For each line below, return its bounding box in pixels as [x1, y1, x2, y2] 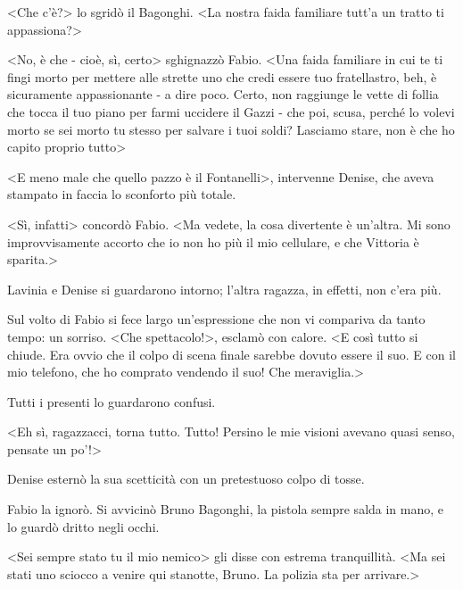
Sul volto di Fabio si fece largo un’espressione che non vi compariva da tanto [7, 310, 426, 328]
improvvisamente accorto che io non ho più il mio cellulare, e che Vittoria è [7, 232, 419, 251]
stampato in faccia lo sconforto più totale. [7, 185, 236, 203]
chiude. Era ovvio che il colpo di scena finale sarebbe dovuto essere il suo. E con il [7, 344, 456, 363]
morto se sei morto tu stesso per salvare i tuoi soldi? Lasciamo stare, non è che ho [7, 120, 455, 138]
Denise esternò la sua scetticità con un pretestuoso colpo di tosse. [7, 469, 365, 488]
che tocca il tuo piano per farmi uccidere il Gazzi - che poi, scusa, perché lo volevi [7, 102, 455, 120]
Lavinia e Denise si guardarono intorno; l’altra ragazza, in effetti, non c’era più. [7, 279, 442, 298]
